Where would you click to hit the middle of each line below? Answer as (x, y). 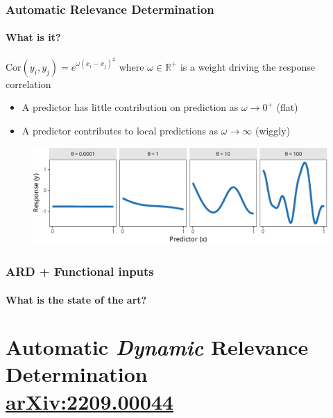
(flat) (287, 107)
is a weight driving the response (247, 66)
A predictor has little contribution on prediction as (130, 107)
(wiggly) (273, 130)
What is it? (33, 37)
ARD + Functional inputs (80, 271)
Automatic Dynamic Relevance (157, 347)
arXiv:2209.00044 (89, 401)
